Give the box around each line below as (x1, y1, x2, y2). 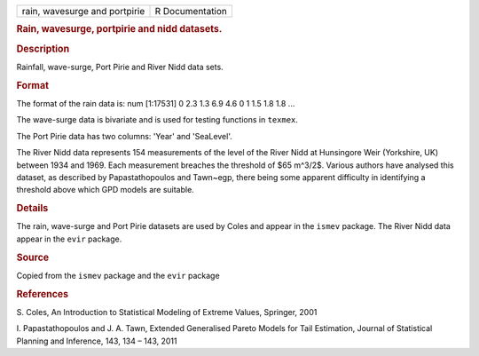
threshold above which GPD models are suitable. (16, 185, 194, 195)
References (16, 288, 69, 300)
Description (16, 43, 70, 55)
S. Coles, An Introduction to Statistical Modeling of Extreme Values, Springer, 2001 (16, 306, 318, 317)
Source (16, 251, 50, 264)
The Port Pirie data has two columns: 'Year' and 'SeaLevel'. (16, 131, 232, 141)
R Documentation (154, 5, 228, 17)
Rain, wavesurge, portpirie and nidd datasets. (16, 23, 223, 36)
